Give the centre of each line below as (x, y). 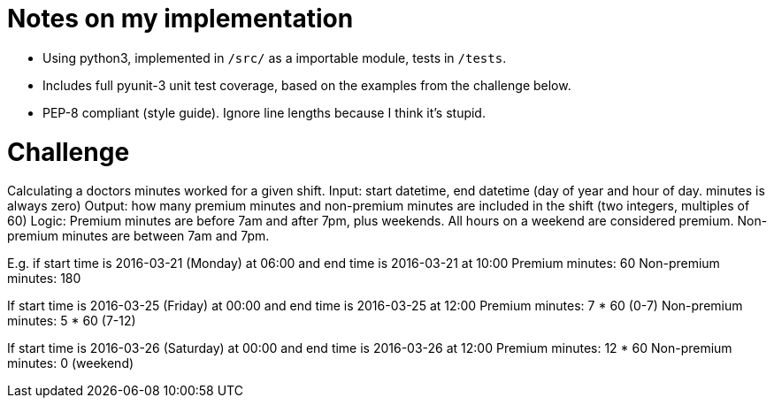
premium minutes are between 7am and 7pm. (138, 236)
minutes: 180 (44, 279)
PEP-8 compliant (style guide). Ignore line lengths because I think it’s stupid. (264, 112)
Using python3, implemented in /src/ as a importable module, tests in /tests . (275, 57)
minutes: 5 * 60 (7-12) (72, 321)
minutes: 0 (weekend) (71, 363)
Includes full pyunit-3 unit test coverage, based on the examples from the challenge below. (307, 85)
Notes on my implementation (180, 19)
